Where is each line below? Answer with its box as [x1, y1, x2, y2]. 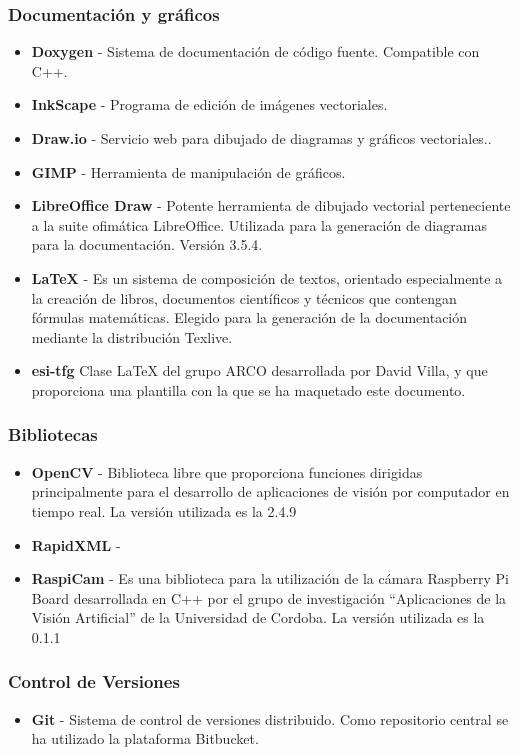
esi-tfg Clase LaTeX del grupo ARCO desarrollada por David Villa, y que [31, 360, 488, 381]
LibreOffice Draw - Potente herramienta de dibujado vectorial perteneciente [31, 195, 511, 216]
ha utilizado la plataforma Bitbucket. [31, 728, 259, 749]
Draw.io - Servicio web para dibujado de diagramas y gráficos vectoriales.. [31, 128, 492, 148]
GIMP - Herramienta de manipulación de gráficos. [31, 161, 346, 182]
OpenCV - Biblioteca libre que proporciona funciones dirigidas [31, 461, 423, 482]
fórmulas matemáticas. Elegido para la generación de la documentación [31, 307, 468, 328]
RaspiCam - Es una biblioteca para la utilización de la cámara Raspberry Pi [31, 568, 509, 589]
